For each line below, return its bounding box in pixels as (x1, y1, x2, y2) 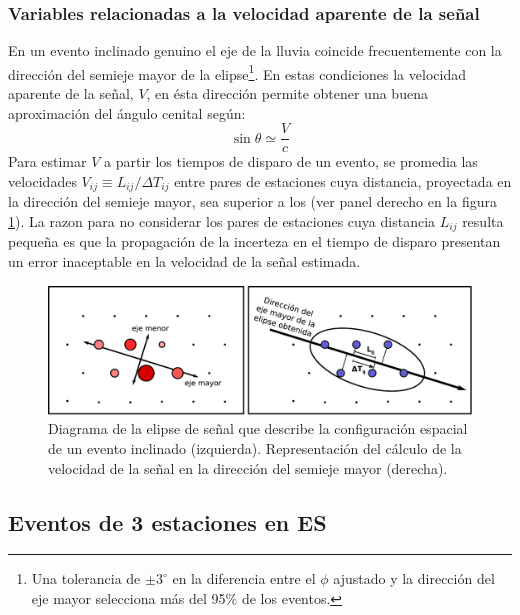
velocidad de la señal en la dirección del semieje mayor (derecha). (48, 457, 448, 478)
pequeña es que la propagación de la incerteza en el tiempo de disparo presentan (8, 231, 501, 252)
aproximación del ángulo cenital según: (8, 102, 246, 123)
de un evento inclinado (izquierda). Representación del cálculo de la (48, 437, 462, 458)
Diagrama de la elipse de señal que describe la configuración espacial (48, 418, 468, 439)
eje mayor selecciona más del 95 (31, 587, 226, 608)
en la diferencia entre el (172, 568, 316, 589)
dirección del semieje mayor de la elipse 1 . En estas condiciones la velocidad (8, 60, 466, 84)
